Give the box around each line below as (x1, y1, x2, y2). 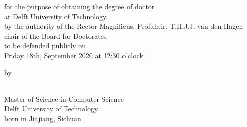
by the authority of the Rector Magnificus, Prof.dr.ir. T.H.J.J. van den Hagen (4, 21, 243, 31)
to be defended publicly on (4, 40, 86, 51)
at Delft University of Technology (4, 11, 107, 21)
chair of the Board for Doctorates (4, 30, 107, 41)
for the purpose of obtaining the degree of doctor (4, 1, 155, 11)
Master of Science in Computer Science (4, 93, 124, 104)
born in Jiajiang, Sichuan (4, 113, 81, 123)
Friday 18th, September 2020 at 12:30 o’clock (4, 50, 143, 60)
